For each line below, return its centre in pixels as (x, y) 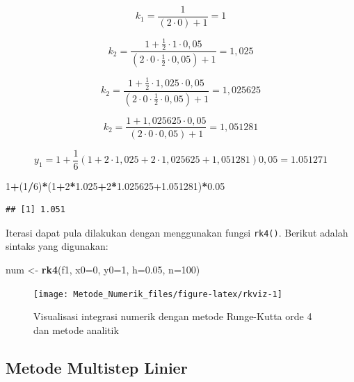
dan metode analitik (76, 329)
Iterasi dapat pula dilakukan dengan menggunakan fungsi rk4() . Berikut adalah (177, 232)
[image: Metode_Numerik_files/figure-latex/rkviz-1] (158, 294)
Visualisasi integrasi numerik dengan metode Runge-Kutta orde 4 (173, 316)
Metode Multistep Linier (97, 367)
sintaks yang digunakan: (57, 246)
